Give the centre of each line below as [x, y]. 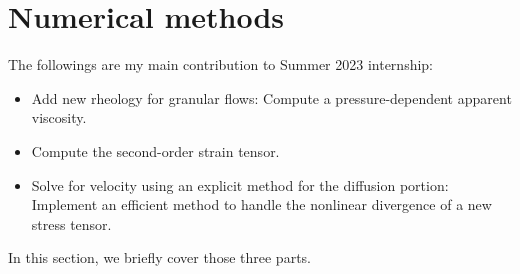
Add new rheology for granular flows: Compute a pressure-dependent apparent [271, 97]
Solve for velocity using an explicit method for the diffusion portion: [240, 184]
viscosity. [59, 117]
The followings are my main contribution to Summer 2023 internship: [220, 64]
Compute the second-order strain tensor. [155, 150]
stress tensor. [71, 223]
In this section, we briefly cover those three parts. [159, 257]
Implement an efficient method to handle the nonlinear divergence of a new [261, 204]
